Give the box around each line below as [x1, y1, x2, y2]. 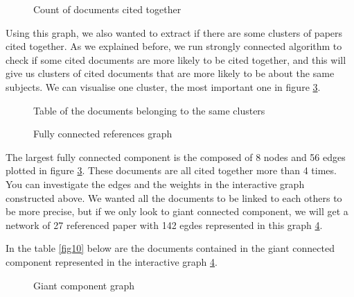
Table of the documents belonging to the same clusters [33, 103, 265, 117]
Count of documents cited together [33, 2, 182, 16]
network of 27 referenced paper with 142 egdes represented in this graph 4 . [6, 217, 323, 232]
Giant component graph [33, 278, 134, 292]
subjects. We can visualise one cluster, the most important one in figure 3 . [6, 79, 321, 94]
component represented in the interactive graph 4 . [6, 254, 218, 269]
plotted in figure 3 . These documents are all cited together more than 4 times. [6, 163, 337, 178]
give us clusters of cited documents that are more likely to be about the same [6, 66, 335, 80]
